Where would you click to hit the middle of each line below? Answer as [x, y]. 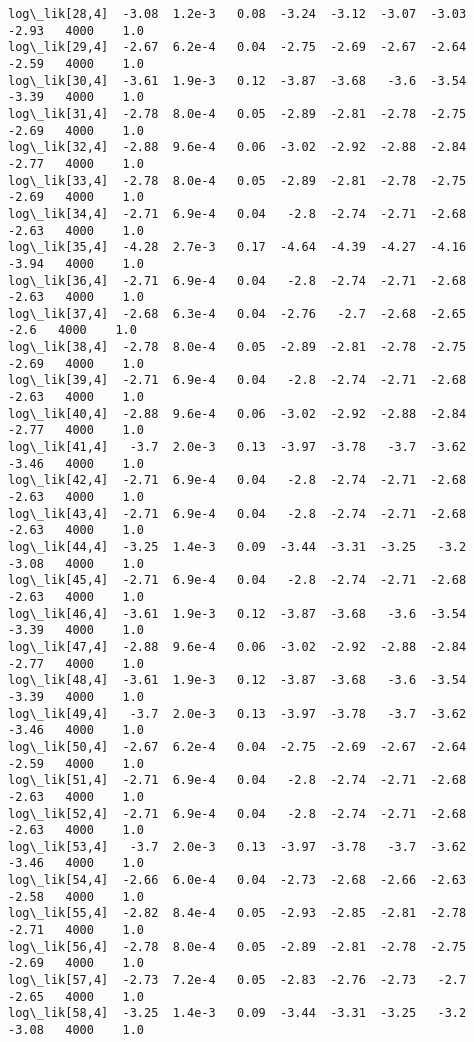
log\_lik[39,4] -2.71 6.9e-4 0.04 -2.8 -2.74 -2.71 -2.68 [237, 380]
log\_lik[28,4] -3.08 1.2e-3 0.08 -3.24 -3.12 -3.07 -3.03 [237, 14]
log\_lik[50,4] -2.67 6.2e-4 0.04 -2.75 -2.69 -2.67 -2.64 [237, 746]
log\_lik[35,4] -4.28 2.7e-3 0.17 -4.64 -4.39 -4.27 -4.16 [237, 247]
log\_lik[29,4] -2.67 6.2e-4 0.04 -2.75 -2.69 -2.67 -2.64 [237, 47]
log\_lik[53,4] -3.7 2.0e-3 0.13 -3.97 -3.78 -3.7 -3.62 [237, 846]
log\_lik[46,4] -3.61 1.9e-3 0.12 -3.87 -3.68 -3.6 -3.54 [237, 613]
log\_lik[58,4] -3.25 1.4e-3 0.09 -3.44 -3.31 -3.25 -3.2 [237, 1013]
